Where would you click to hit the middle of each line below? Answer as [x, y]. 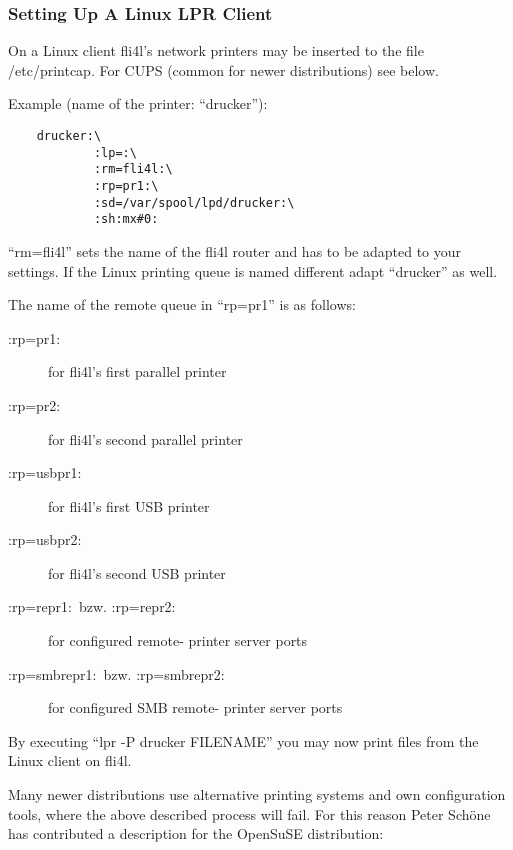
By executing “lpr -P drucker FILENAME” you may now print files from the [243, 740]
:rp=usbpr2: [45, 539]
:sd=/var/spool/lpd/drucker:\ [194, 202]
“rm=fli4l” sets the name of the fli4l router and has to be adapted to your [235, 250]
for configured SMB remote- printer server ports [195, 707]
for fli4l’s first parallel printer [137, 371]
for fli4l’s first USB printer [129, 505]
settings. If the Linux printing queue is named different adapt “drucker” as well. [253, 270]
